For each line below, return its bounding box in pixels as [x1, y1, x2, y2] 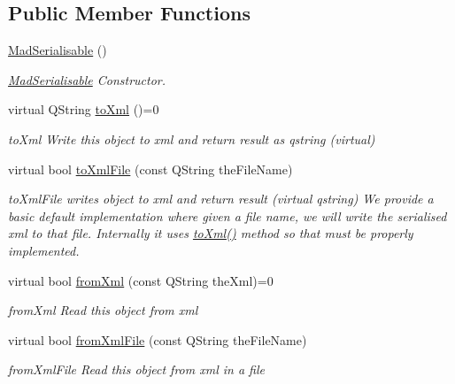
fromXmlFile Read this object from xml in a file [8, 360, 265, 379]
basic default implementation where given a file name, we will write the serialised [8, 206, 447, 225]
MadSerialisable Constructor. [8, 70, 166, 88]
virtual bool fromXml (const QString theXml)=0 [8, 271, 274, 289]
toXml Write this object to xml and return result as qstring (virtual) [8, 129, 375, 148]
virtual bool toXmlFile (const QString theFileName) [8, 159, 293, 178]
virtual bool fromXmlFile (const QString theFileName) [8, 330, 307, 349]
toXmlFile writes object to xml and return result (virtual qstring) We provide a [8, 189, 434, 208]
